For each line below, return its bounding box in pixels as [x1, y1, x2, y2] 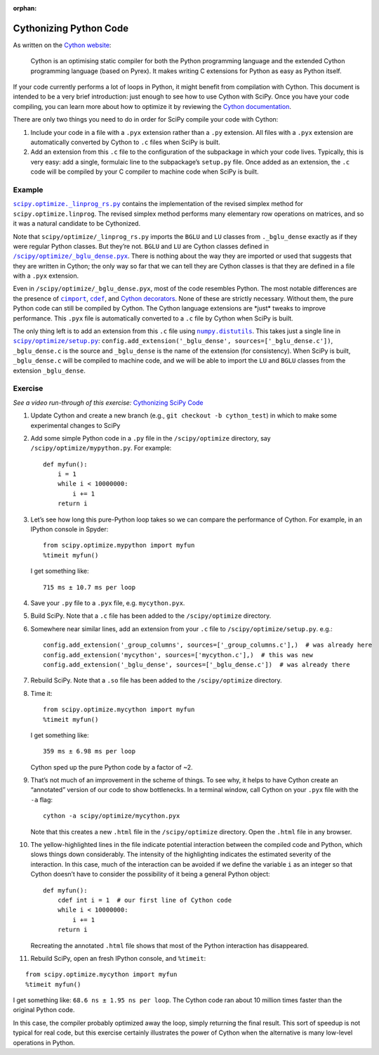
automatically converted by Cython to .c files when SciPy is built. [30, 138, 220, 147]
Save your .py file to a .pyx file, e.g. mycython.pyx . [30, 598, 185, 607]
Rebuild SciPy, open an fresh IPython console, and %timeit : [30, 954, 206, 962]
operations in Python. [13, 1038, 75, 1047]
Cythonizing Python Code [13, 22, 129, 34]
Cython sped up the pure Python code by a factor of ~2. [30, 763, 193, 771]
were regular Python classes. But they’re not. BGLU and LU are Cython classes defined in [13, 242, 270, 250]
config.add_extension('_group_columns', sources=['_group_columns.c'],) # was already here [43, 641, 373, 649]
